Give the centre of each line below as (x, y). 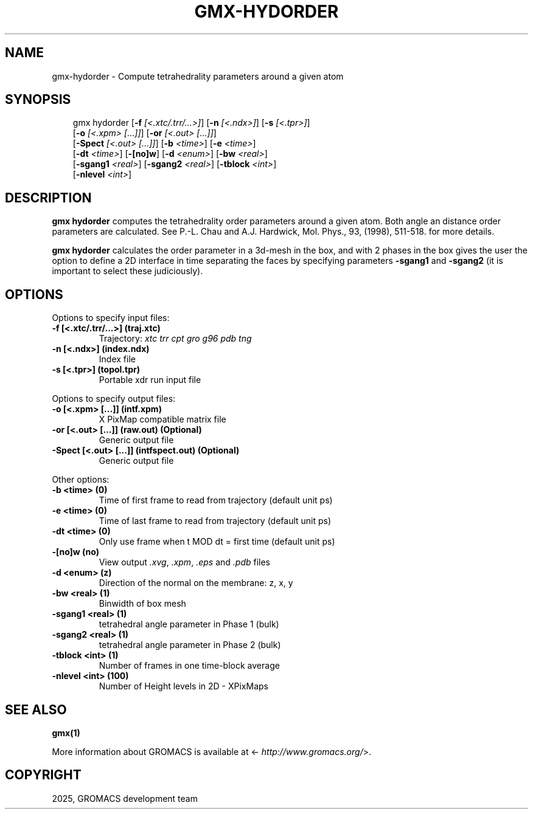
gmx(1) (66, 733)
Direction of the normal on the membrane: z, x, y (196, 583)
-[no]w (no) (76, 552)
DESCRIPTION (48, 198)
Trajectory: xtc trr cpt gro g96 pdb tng (175, 339)
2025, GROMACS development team (125, 798)
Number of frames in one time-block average (189, 666)
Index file (117, 359)
